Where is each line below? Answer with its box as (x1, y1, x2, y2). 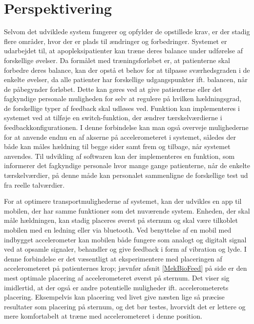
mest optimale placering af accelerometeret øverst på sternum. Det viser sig (4, 272, 230, 282)
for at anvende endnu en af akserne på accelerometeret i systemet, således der (4, 131, 236, 142)
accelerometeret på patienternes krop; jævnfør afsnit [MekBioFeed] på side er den (4, 263, 247, 273)
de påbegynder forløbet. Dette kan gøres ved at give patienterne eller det (4, 84, 222, 94)
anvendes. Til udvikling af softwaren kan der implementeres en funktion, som (4, 151, 235, 161)
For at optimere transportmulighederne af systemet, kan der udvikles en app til (4, 196, 242, 206)
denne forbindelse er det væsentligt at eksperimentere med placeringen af (4, 253, 222, 263)
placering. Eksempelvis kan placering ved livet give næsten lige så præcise (4, 292, 225, 302)
